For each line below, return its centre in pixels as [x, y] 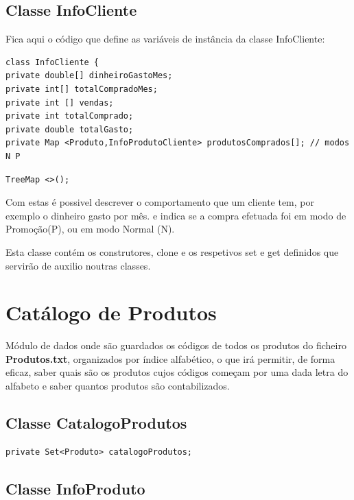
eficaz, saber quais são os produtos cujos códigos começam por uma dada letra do [177, 372]
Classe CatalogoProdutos [96, 422]
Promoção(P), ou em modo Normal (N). [90, 229]
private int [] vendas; [60, 103]
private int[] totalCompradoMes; [82, 89]
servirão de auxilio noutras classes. [78, 265]
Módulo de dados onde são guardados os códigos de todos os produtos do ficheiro [176, 345]
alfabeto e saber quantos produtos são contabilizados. [118, 386]
